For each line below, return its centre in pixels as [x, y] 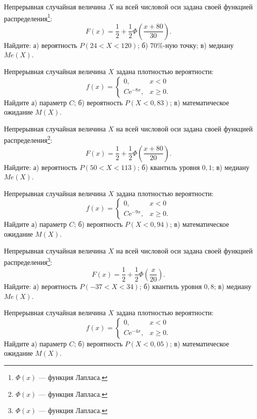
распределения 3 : [28, 261]
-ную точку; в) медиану [198, 45]
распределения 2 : [28, 139]
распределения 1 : [28, 17]
